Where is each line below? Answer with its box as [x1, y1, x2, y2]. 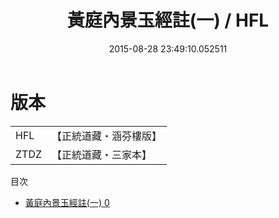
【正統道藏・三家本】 [51, 147, 153, 161]
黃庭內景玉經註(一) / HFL [66, 9, 270, 32]
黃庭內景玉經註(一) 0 [24, 196, 110, 208]
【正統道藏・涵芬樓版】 [51, 129, 163, 143]
